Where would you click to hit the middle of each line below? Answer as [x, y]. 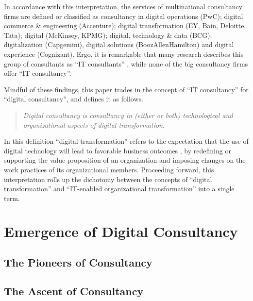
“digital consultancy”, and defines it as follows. [74, 99]
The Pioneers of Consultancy [78, 262]
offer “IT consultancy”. [38, 73]
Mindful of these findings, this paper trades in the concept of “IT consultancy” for [126, 89]
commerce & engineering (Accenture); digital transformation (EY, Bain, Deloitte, [125, 25]
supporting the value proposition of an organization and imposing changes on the [125, 160]
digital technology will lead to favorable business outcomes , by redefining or [118, 150]
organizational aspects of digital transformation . [94, 125]
